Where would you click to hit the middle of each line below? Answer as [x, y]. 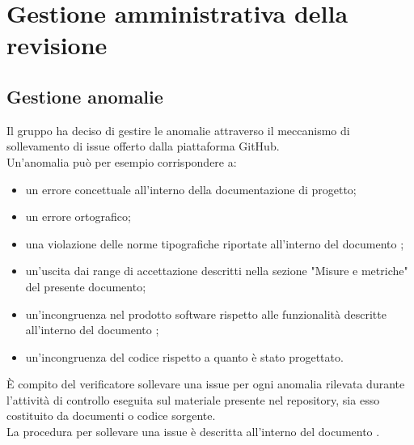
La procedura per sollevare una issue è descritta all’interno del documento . [193, 432]
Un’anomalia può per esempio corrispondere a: [122, 161]
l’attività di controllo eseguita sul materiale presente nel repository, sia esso [193, 399]
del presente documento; [86, 286]
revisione [57, 45]
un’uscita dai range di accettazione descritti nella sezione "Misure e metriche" [217, 271]
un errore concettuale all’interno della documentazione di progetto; [191, 189]
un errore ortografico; [78, 216]
